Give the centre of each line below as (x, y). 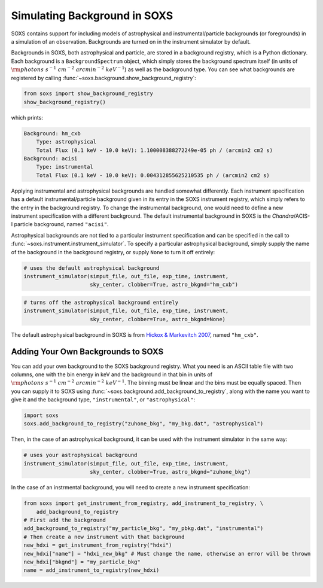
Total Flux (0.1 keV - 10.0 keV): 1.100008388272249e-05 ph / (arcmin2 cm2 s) (155, 150)
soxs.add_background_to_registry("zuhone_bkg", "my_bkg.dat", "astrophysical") (144, 424)
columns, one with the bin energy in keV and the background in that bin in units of (112, 374)
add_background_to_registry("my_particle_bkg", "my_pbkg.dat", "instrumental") (144, 528)
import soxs (41, 415)
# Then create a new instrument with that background (104, 537)
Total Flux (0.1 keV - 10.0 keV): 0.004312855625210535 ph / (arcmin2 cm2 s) (153, 175)
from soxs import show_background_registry (89, 94)
